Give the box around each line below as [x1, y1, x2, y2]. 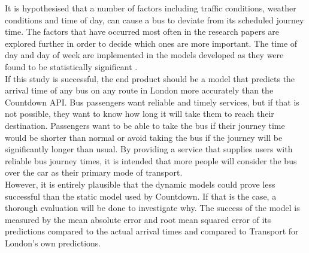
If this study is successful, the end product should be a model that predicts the [5, 72, 295, 85]
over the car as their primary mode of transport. [5, 166, 183, 179]
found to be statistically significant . [5, 60, 138, 73]
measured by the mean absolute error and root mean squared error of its [5, 213, 271, 225]
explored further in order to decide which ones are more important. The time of [5, 37, 298, 49]
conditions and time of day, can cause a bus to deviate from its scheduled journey [5, 13, 304, 26]
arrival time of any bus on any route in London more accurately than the [5, 84, 274, 97]
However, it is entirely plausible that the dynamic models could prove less [5, 177, 275, 190]
